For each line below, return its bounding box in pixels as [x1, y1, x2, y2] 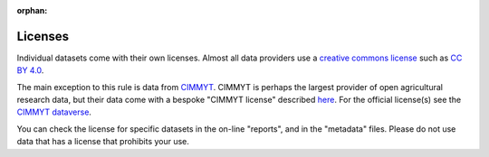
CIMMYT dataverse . [16, 106, 92, 117]
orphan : [16, 5, 48, 15]
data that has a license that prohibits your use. [16, 136, 190, 147]
